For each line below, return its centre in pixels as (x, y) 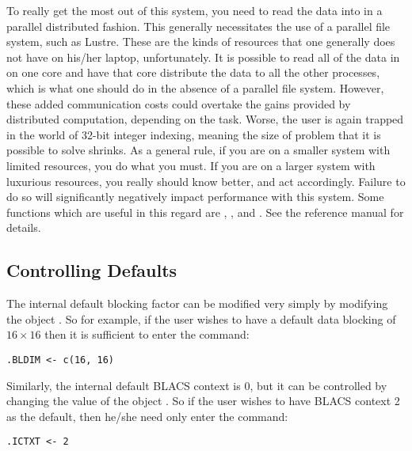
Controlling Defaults (92, 270)
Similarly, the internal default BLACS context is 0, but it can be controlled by (197, 385)
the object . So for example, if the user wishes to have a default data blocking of (201, 318)
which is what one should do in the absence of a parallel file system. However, (195, 87)
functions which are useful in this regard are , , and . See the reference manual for (205, 212)
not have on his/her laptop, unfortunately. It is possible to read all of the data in (203, 57)
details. (24, 227)
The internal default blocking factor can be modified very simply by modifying (197, 303)
